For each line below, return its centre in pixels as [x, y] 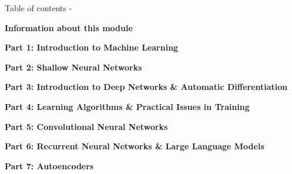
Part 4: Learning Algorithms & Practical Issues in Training [127, 106]
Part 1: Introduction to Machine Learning [92, 47]
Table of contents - [38, 8]
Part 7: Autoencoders [49, 165]
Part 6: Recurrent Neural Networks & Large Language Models [135, 146]
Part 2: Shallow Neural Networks [73, 67]
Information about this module [69, 27]
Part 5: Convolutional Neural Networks [86, 126]
